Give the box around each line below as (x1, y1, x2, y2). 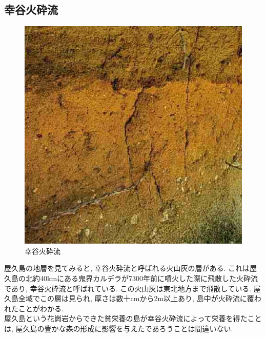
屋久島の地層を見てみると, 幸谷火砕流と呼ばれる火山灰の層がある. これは (4, 263, 250, 273)
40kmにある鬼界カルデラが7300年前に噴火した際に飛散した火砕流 (39, 272, 258, 283)
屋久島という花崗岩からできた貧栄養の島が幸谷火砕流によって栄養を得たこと (4, 313, 262, 324)
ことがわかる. (18, 303, 64, 313)
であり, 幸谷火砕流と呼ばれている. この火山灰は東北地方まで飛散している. (4, 283, 252, 293)
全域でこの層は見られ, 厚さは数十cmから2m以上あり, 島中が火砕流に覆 (18, 293, 254, 304)
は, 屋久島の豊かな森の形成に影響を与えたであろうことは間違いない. (4, 323, 233, 333)
